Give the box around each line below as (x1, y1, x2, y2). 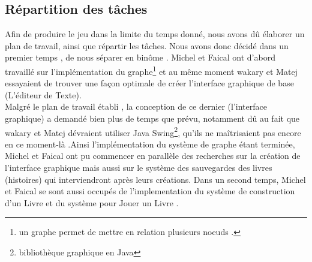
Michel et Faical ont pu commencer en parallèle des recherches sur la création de (5, 149, 301, 162)
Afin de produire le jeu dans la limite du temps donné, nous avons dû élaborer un (5, 28, 305, 40)
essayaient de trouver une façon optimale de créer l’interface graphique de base (5, 77, 294, 89)
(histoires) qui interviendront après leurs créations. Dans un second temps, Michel (5, 173, 306, 185)
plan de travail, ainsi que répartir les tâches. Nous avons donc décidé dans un (5, 39, 289, 52)
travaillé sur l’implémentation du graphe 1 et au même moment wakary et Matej (5, 63, 298, 77)
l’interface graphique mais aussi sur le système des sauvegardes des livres (5, 161, 272, 174)
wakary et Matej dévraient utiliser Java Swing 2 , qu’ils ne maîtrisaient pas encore (5, 124, 301, 138)
